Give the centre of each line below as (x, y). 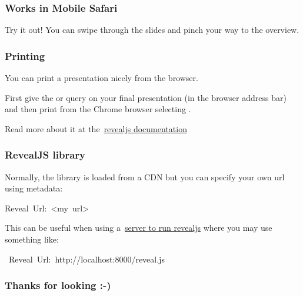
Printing (25, 55)
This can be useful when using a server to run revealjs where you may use (139, 228)
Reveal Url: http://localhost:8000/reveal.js (86, 259)
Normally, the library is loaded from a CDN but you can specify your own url (145, 176)
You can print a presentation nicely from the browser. (101, 78)
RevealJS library (45, 155)
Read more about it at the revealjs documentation (96, 128)
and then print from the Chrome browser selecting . (98, 109)
